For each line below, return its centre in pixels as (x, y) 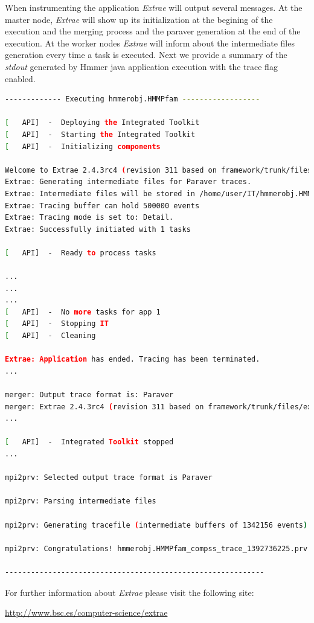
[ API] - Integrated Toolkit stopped (89, 442)
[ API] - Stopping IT (57, 324)
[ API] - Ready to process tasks (81, 253)
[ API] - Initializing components (83, 146)
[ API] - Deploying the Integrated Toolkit (102, 123)
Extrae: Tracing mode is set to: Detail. (89, 218)
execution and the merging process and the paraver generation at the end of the (153, 31)
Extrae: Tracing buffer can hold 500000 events (102, 206)
